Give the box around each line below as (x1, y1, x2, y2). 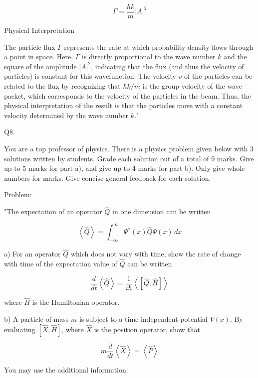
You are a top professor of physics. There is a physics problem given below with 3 (4, 143, 254, 153)
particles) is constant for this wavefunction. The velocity (4, 71, 176, 81)
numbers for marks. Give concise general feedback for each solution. (4, 172, 211, 183)
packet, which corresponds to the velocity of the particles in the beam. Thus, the (4, 90, 251, 101)
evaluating (4, 324, 35, 334)
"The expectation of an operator (4, 206, 102, 217)
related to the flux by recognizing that (4, 81, 121, 91)
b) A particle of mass (4, 313, 69, 324)
